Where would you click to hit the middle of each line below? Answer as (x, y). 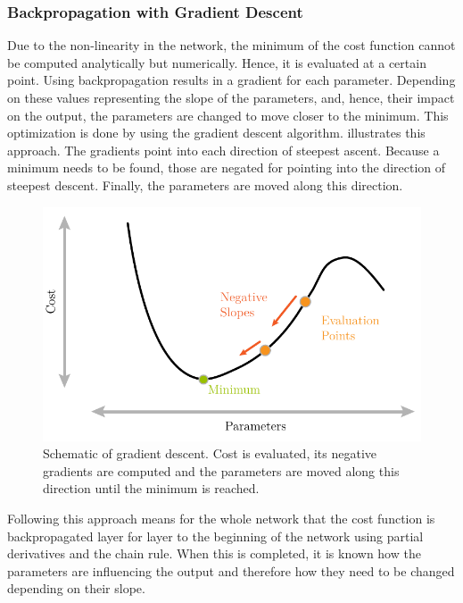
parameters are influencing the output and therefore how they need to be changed (231, 570)
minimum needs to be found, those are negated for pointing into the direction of (227, 167)
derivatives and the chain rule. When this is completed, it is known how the (214, 553)
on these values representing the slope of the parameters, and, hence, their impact (231, 97)
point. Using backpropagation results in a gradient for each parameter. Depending (231, 80)
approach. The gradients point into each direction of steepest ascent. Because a (223, 150)
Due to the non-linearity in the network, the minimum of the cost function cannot (231, 45)
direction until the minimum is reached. (151, 488)
